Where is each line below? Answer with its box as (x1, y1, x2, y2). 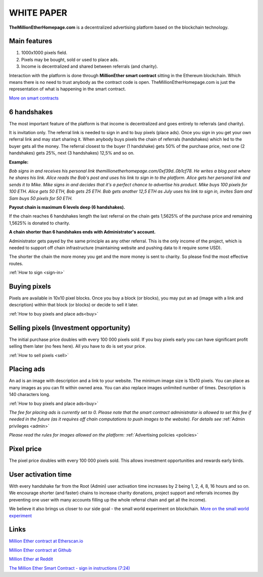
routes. (9, 260, 23, 266)
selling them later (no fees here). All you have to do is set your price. (9, 343, 146, 349)
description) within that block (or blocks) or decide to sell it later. (9, 302, 139, 308)
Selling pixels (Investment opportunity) (9, 323, 131, 332)
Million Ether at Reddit (9, 556, 53, 562)
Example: (9, 159, 29, 165)
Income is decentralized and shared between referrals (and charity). (21, 63, 158, 69)
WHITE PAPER (9, 7, 68, 18)
